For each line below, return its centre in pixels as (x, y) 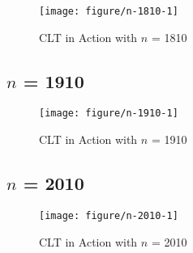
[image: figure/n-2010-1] (109, 215)
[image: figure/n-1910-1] (109, 114)
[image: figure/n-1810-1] (109, 11)
